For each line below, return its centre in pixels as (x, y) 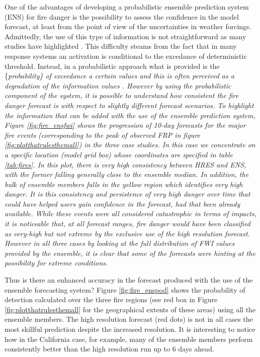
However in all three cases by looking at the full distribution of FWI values (120, 243)
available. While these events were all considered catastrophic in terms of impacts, (131, 213)
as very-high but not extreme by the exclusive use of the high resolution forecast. (127, 233)
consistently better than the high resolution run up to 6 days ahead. (109, 349)
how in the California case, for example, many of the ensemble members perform (129, 339)
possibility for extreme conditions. (56, 263)
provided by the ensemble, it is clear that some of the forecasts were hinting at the (130, 253)
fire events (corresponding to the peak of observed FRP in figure (102, 135)
